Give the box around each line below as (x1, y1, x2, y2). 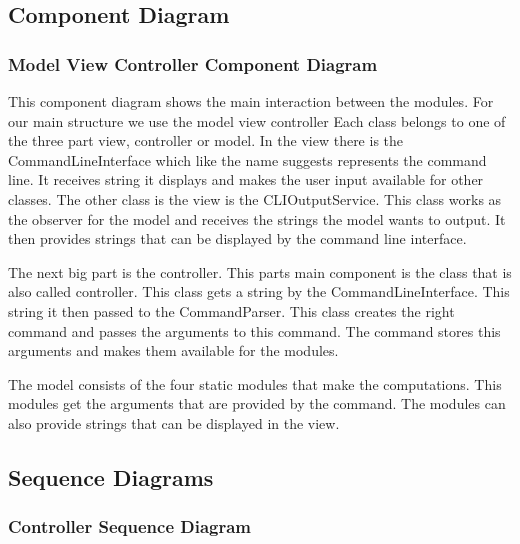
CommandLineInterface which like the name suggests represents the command (8, 149, 487, 170)
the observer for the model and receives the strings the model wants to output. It (8, 208, 506, 229)
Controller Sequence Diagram (8, 514, 252, 539)
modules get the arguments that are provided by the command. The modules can (8, 393, 506, 414)
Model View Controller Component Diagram (8, 51, 378, 76)
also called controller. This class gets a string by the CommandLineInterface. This (8, 281, 510, 302)
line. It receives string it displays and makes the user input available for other (8, 169, 484, 190)
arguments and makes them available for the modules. (8, 340, 339, 361)
